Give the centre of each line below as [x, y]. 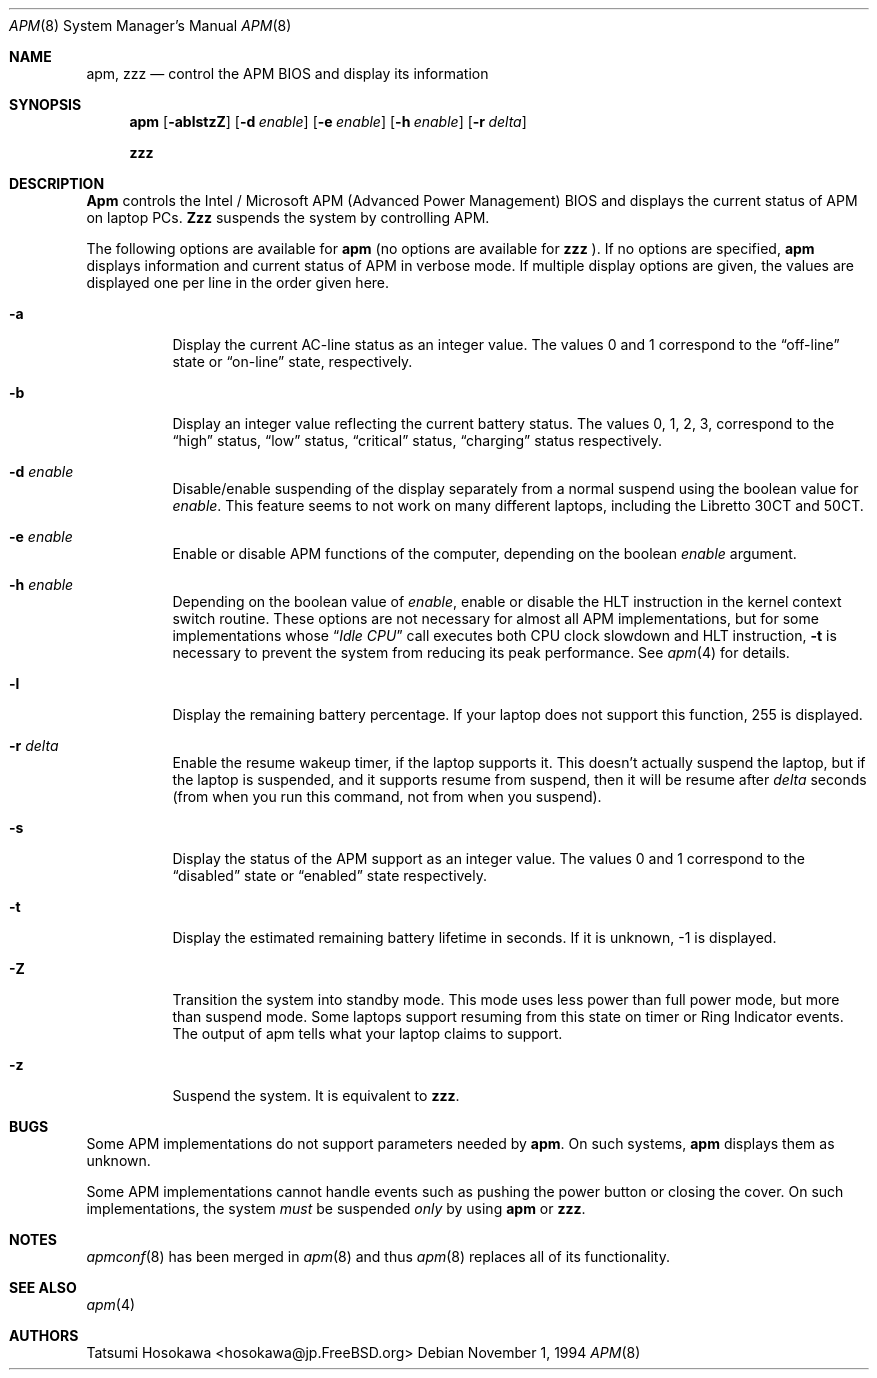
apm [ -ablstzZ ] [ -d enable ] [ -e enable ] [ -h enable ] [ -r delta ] [328, 121]
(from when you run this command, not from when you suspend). [387, 796]
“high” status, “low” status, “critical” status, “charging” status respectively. [417, 440]
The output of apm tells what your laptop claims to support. [367, 1033]
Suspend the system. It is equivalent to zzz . [316, 1095]
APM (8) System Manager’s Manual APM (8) [150, 25]
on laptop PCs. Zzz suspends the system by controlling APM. [288, 217]
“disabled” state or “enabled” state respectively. [330, 875]
